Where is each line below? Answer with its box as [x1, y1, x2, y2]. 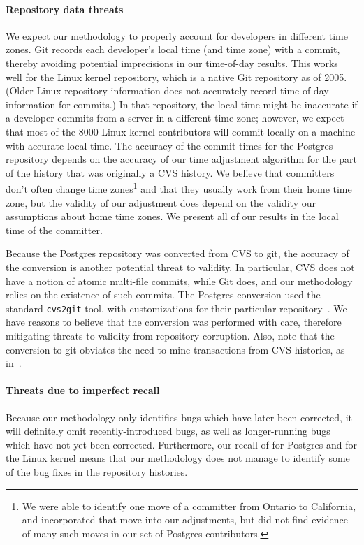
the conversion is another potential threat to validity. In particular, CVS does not [6, 259, 355, 274]
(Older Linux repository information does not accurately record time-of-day [6, 83, 329, 98]
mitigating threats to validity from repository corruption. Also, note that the [6, 328, 335, 342]
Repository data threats [6, 1, 124, 16]
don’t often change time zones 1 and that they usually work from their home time [6, 180, 352, 196]
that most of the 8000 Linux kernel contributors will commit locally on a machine [6, 124, 356, 138]
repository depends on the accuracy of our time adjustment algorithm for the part [6, 152, 357, 166]
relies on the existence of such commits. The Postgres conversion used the [6, 287, 321, 302]
